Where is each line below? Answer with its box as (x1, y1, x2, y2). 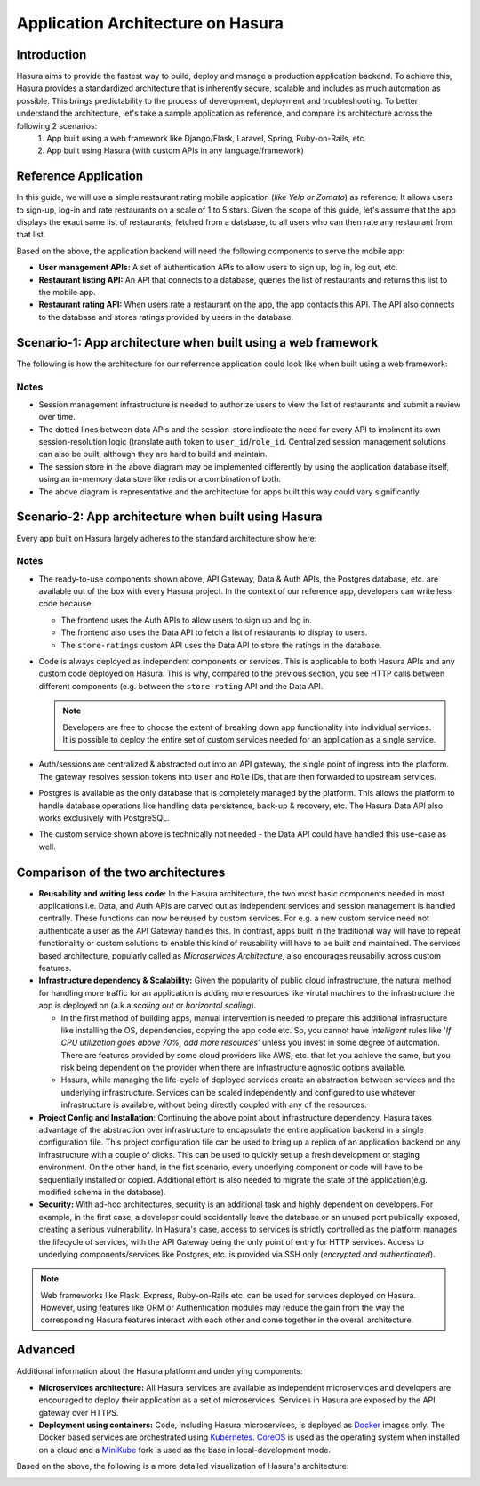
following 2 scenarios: (16, 120, 98, 131)
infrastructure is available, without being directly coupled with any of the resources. (60, 1099, 368, 1111)
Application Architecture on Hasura (16, 13, 284, 33)
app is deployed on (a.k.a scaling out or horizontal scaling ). (38, 1000, 257, 1011)
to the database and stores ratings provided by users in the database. (38, 311, 293, 322)
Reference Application (16, 169, 144, 184)
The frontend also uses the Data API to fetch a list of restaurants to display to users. (60, 627, 368, 638)
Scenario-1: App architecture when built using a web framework (16, 334, 379, 350)
